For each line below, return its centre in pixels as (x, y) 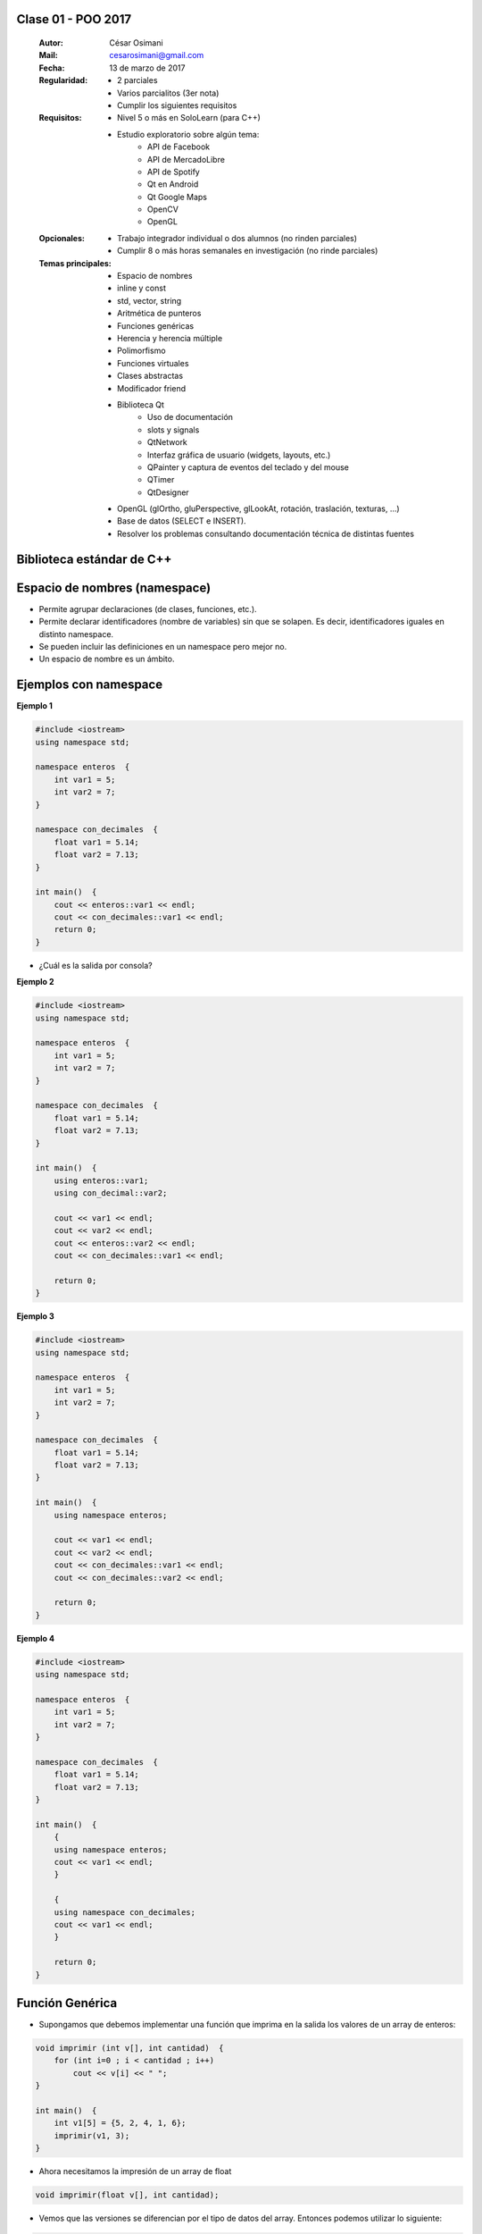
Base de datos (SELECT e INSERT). (182, 521)
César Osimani (137, 43)
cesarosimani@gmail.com (157, 55)
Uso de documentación (191, 417)
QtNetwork (167, 442)
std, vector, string (150, 300)
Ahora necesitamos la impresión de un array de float (135, 2171)
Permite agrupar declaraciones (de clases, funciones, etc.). (148, 609)
